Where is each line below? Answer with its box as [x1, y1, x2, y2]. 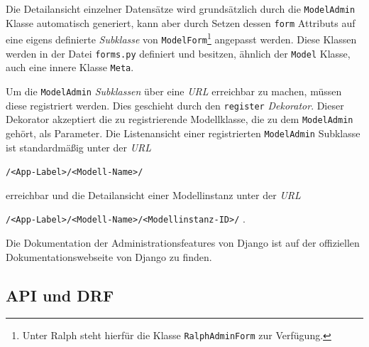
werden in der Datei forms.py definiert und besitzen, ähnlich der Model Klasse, [6, 46, 351, 60]
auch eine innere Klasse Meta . [6, 60, 134, 75]
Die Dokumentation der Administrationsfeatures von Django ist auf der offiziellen [6, 235, 360, 250]
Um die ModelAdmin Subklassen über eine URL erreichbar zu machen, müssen [6, 83, 342, 98]
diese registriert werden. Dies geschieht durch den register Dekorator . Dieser [6, 97, 344, 112]
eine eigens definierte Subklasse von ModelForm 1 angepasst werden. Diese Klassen [6, 30, 357, 46]
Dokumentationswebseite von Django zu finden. [6, 249, 212, 264]
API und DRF [6, 284, 114, 306]
